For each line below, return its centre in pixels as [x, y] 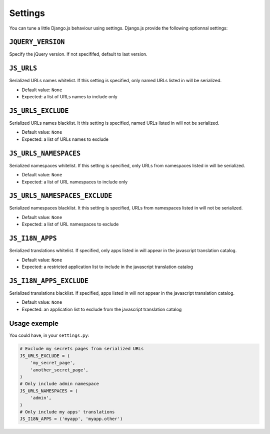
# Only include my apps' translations [67, 412]
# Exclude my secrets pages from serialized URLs [82, 349]
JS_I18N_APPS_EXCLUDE [49, 281]
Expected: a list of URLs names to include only [69, 97]
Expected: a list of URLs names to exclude [65, 139]
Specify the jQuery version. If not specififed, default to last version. [78, 54]
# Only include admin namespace [59, 384]
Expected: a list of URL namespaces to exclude [70, 224]
